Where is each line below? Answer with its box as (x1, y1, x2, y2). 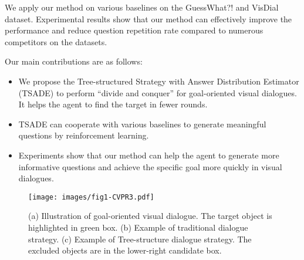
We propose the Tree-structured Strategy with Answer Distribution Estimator (18, 75, 299, 87)
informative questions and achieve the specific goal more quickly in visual (18, 160, 282, 173)
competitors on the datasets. (5, 35, 107, 48)
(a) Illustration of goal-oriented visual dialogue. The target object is (28, 210, 272, 222)
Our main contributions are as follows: (5, 55, 143, 67)
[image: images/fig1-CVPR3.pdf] (28, 193, 154, 201)
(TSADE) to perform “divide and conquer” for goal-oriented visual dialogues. (18, 86, 297, 99)
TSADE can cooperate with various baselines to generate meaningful (18, 117, 266, 130)
